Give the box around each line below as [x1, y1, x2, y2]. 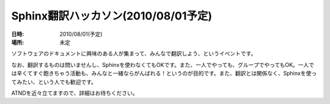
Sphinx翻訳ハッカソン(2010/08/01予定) [11, 9, 213, 23]
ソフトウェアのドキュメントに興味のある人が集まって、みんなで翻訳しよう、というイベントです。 [11, 50, 257, 57]
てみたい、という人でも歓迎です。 [11, 78, 97, 85]
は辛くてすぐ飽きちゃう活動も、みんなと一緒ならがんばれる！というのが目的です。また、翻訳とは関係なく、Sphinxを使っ [11, 70, 317, 77]
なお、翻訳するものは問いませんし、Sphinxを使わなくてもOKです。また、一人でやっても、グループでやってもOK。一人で [11, 61, 315, 68]
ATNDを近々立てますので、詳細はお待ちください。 [11, 89, 138, 97]
